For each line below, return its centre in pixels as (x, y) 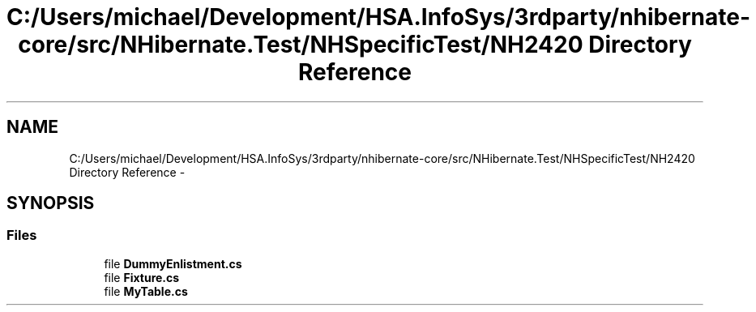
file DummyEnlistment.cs (173, 263)
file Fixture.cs (142, 277)
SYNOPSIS (51, 203)
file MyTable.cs (146, 291)
